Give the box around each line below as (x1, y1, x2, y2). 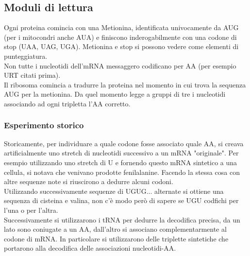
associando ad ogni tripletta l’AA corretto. (4, 98, 131, 108)
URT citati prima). (4, 70, 61, 80)
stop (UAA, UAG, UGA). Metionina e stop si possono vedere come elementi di (4, 41, 239, 51)
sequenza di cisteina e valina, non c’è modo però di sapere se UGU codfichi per (4, 195, 239, 205)
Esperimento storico (4, 119, 84, 131)
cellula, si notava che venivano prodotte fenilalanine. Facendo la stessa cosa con (4, 167, 240, 177)
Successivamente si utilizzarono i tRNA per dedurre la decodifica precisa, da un (4, 214, 240, 224)
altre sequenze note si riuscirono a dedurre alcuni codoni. (4, 176, 173, 187)
